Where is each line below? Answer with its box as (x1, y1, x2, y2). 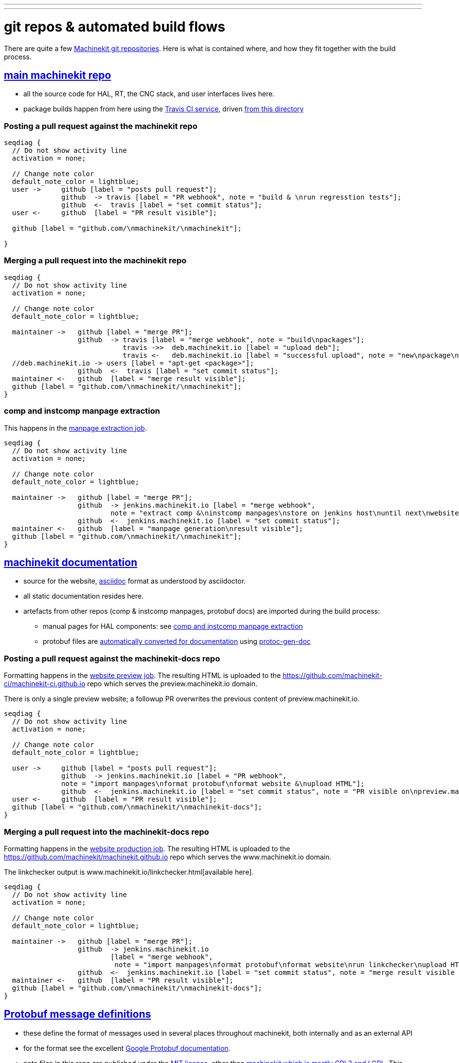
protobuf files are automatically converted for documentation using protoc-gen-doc (43, 637, 311, 646)
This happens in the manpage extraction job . (4, 423, 147, 432)
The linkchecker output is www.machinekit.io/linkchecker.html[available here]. (4, 867, 254, 876)
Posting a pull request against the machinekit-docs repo (4, 653, 220, 663)
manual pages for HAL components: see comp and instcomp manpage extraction (43, 622, 303, 631)
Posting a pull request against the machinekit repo (4, 121, 197, 131)
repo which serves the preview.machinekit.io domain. (87, 679, 258, 688)
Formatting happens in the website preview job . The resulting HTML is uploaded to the (4, 671, 281, 680)
